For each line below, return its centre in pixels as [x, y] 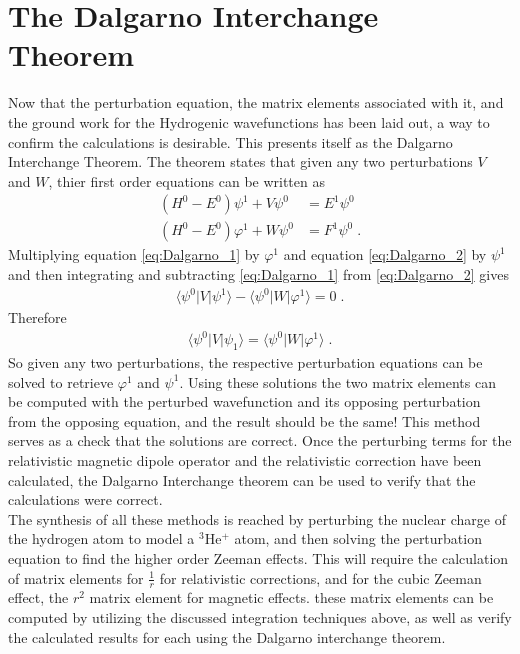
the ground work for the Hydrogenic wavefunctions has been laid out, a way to [249, 121]
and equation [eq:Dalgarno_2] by [385, 254]
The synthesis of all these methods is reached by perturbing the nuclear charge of [257, 518]
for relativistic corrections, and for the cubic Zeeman [320, 577]
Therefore [37, 317]
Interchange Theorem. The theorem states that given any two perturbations [240, 161]
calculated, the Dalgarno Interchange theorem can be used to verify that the [242, 479]
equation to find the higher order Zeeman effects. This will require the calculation [258, 557]
